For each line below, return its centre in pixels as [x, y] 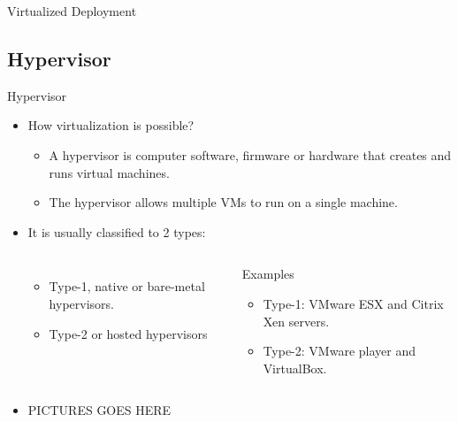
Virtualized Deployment [72, 11]
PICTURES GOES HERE [99, 410]
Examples [268, 274]
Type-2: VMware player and [339, 351]
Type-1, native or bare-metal [127, 286]
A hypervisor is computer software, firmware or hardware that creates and [250, 154]
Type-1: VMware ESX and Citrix [353, 303]
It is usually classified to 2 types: [117, 231]
